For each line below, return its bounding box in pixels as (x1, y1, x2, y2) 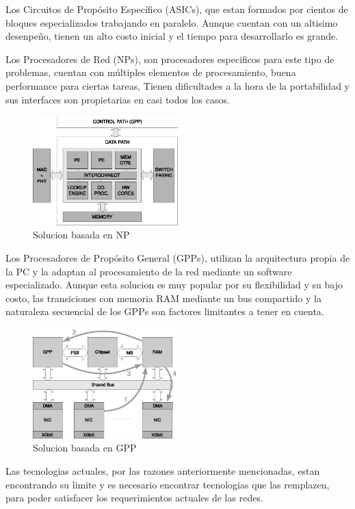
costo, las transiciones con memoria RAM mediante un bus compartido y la (5, 290, 321, 305)
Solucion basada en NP (33, 227, 130, 242)
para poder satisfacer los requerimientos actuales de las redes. (5, 491, 263, 505)
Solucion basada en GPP (33, 440, 137, 455)
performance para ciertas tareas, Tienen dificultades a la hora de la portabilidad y (5, 78, 350, 92)
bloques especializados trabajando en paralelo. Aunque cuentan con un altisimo (5, 15, 338, 29)
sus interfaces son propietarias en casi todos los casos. (5, 92, 230, 106)
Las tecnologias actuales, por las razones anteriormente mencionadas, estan (5, 464, 320, 478)
